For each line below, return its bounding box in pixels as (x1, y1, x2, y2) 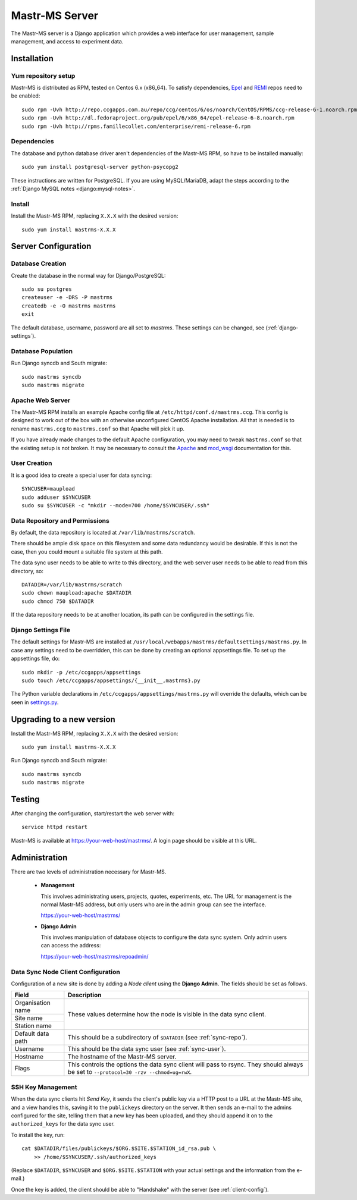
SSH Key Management (11, 1083, 77, 1091)
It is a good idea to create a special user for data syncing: (11, 472, 152, 479)
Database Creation (11, 259, 67, 268)
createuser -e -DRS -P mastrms (21, 294, 113, 301)
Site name (14, 1014, 43, 1022)
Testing (11, 794, 40, 804)
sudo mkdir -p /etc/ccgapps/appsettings (21, 669, 141, 676)
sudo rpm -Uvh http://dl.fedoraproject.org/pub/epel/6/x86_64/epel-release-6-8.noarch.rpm (21, 115, 295, 121)
